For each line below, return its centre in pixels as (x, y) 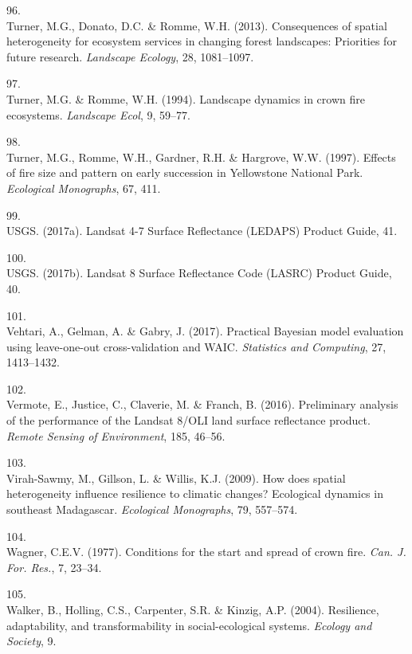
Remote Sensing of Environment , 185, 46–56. (116, 435)
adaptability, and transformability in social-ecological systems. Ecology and (189, 625)
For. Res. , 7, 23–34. (54, 567)
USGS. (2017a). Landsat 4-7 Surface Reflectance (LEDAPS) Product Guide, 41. (202, 231)
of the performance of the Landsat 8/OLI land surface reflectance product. (188, 420)
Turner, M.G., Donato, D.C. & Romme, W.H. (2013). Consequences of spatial (197, 25)
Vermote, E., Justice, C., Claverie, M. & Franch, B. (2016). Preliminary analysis (202, 404)
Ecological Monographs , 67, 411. (84, 188)
